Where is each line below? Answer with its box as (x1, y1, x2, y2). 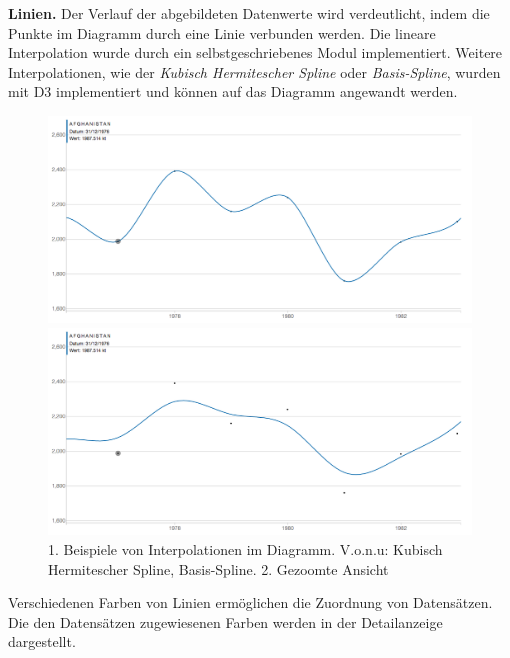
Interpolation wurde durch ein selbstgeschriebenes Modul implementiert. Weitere (8, 42, 503, 63)
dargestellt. (8, 631, 76, 652)
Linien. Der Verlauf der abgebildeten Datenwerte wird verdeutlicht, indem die (8, 3, 490, 23)
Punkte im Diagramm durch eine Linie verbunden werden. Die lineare (8, 22, 436, 43)
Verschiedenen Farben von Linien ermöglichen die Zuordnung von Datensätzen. (8, 592, 493, 613)
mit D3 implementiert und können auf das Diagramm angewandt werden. (8, 81, 458, 102)
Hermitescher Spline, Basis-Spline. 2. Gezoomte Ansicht (48, 558, 389, 579)
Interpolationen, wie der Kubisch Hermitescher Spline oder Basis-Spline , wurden (8, 61, 501, 82)
